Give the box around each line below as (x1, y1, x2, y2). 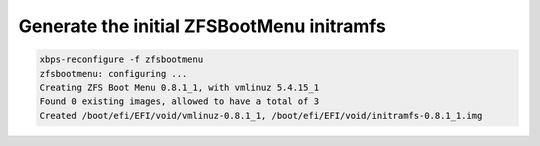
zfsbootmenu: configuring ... (39, 68, 188, 79)
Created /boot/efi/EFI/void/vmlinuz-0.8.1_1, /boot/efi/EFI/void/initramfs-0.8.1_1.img (39, 110, 483, 121)
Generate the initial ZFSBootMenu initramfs (18, 15, 387, 37)
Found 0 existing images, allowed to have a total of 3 (39, 96, 320, 107)
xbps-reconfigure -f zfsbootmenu (39, 54, 204, 65)
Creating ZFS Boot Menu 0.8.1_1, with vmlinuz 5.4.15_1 (39, 81, 320, 93)
